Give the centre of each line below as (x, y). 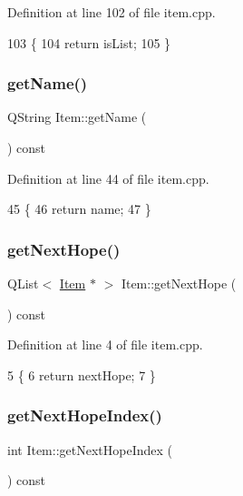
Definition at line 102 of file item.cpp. (112, 12)
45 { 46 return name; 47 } (79, 209)
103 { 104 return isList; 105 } (89, 42)
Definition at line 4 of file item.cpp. (105, 344)
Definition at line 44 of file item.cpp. (108, 178)
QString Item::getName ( (77, 117)
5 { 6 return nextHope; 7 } (82, 375)
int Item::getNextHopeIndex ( (90, 449)
